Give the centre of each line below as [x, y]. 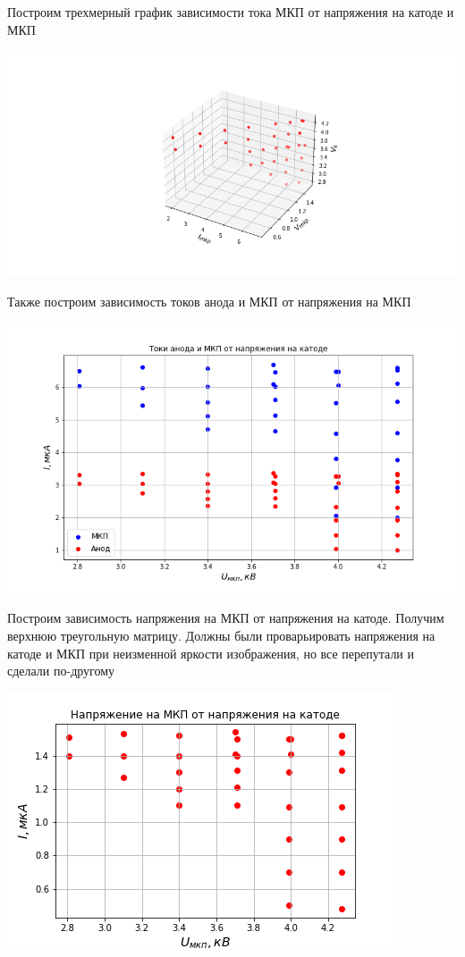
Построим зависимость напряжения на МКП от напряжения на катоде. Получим [226, 618]
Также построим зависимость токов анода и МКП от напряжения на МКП [209, 301]
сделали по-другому [61, 671]
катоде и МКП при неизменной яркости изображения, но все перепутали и [211, 653]
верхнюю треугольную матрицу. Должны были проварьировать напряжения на [221, 635]
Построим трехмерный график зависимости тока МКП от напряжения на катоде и [231, 12]
